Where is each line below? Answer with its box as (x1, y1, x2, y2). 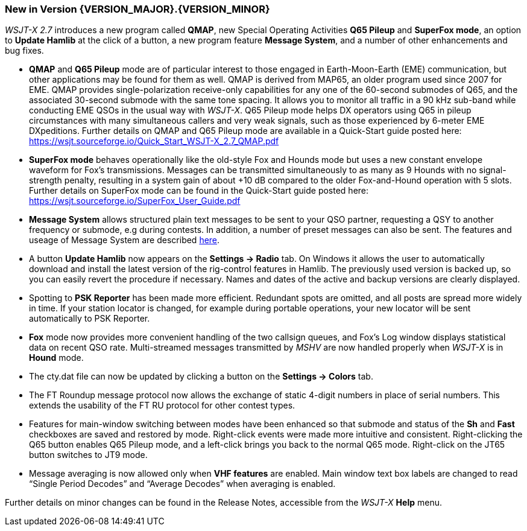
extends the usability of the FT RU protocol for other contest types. (29, 400, 295, 411)
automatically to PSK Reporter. (29, 313, 150, 324)
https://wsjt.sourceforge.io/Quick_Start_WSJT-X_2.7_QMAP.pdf (29, 136, 279, 147)
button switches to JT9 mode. (29, 450, 148, 460)
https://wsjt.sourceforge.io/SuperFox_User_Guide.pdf (29, 196, 241, 206)
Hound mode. (29, 352, 84, 363)
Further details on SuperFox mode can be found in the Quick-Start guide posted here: (29, 185, 369, 196)
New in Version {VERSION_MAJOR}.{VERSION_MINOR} (5, 3, 270, 15)
